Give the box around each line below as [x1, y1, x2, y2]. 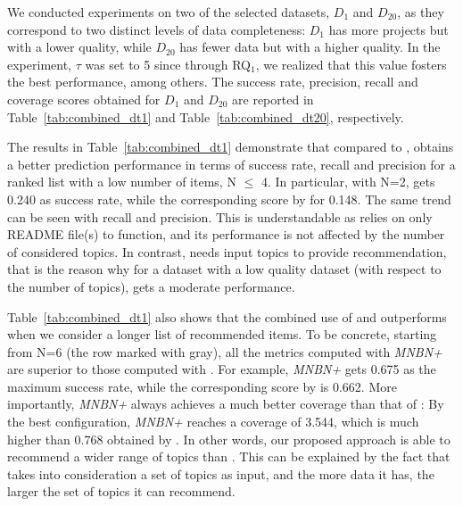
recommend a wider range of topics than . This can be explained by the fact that [7, 447, 451, 466]
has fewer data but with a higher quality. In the [179, 37, 441, 56]
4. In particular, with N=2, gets [260, 172, 435, 191]
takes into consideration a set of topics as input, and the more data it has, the [7, 464, 434, 483]
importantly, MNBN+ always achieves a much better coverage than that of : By [7, 394, 444, 413]
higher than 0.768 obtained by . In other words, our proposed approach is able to [7, 429, 451, 448]
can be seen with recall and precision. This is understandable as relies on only [7, 207, 433, 226]
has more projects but [328, 20, 449, 38]
